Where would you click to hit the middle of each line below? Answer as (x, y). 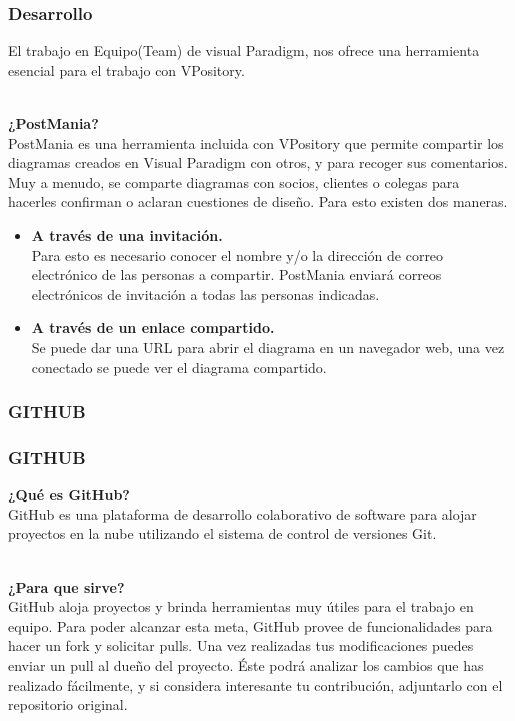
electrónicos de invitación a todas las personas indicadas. (205, 293)
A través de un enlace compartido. (153, 327)
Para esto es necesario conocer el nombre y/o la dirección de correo (237, 254)
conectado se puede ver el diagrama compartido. (179, 366)
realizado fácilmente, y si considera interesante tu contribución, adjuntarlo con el (255, 684)
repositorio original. (68, 704)
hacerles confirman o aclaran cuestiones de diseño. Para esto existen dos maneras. (258, 201)
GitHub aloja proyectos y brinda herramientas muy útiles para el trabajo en (241, 606)
